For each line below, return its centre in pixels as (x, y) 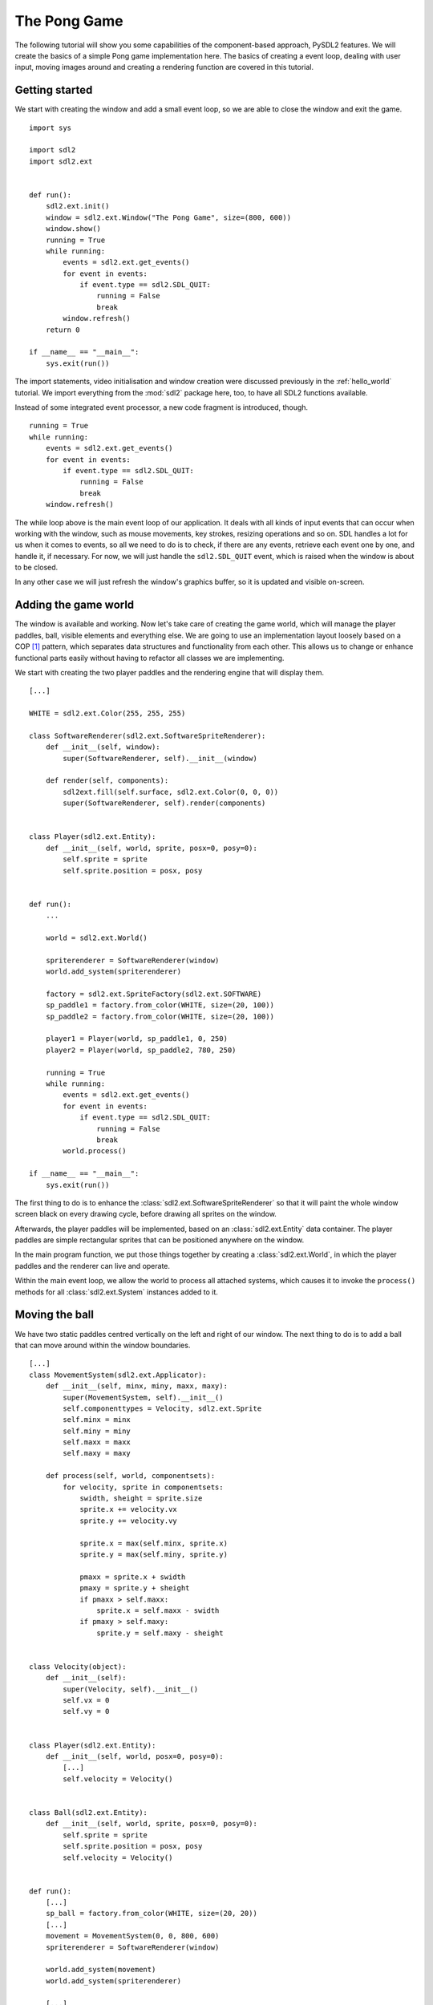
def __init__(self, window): (103, 747)
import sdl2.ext (61, 161)
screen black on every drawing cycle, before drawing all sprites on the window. (146, 1214)
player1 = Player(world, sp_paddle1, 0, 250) (137, 1039)
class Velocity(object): (78, 1667)
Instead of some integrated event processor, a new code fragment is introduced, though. (162, 407)
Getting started (54, 90)
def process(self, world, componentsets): (130, 1476)
